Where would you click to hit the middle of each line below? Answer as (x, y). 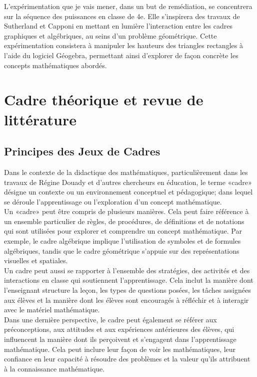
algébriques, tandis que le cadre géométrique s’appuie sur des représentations (122, 250)
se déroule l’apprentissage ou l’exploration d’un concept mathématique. (113, 201)
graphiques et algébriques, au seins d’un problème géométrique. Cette (110, 35)
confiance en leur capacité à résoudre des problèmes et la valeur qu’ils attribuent (127, 359)
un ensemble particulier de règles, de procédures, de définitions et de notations (124, 221)
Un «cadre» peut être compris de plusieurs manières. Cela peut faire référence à (126, 211)
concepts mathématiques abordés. (55, 65)
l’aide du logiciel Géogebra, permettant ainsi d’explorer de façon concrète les (121, 55)
